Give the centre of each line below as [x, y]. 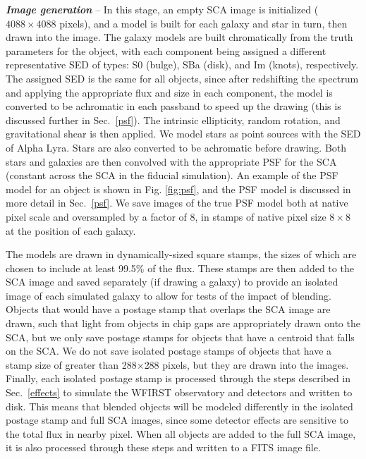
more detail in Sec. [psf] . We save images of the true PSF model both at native [177, 203]
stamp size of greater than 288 [71, 364]
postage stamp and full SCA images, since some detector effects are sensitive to [177, 420]
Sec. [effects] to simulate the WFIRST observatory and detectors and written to [179, 392]
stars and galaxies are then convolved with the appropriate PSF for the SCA [171, 161]
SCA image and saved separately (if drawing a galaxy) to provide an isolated [172, 282]
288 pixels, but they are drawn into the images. [246, 364]
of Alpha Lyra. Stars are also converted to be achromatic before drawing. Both [176, 147]
